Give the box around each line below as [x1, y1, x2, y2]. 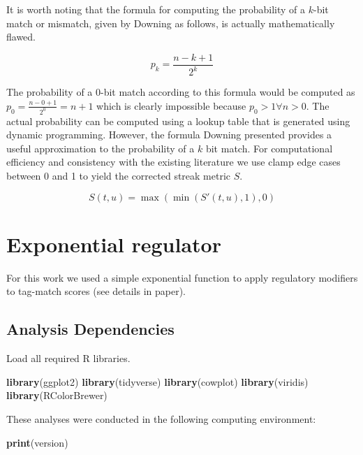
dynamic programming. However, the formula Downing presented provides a [6, 127, 332, 142]
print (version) [6, 435, 68, 449]
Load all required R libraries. [6, 351, 131, 366]
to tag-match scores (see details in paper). [6, 284, 186, 298]
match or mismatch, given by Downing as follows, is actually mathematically [6, 15, 335, 30]
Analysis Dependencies [6, 318, 175, 340]
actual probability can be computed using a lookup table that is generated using [6, 113, 350, 128]
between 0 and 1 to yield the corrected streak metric [6, 168, 231, 183]
